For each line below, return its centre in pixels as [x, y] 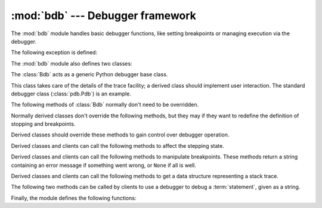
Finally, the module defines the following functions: [74, 198]
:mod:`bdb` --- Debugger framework [104, 15]
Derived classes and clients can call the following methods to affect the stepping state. [118, 145]
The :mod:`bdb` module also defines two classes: [72, 63]
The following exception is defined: [54, 52]
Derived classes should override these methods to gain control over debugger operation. [120, 135]
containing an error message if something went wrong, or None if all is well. [104, 165]
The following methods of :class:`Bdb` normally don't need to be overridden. [105, 105]
